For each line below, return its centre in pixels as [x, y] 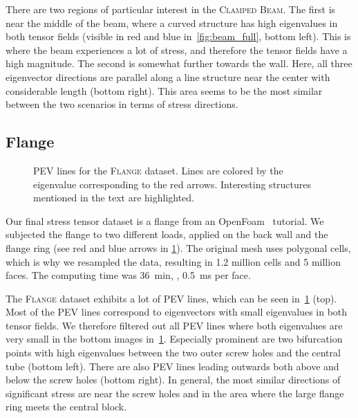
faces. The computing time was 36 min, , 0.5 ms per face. [128, 275]
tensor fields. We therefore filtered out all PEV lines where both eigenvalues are [174, 325]
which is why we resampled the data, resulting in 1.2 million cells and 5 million [173, 261]
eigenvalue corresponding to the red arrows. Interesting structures [172, 184]
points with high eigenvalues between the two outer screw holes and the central [173, 353]
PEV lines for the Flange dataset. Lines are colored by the [158, 170]
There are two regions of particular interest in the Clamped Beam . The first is [171, 9]
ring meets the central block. [66, 407]
